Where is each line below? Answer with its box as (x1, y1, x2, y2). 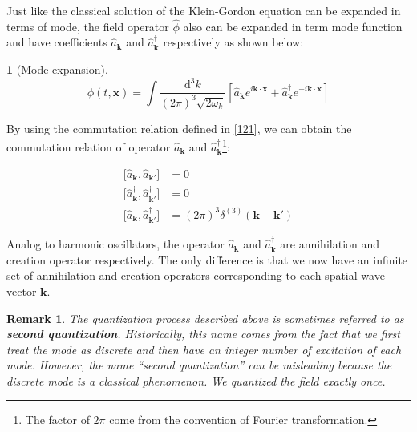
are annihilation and (280, 236, 380, 252)
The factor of (25, 411, 90, 428)
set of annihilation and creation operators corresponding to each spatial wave (6, 267, 385, 284)
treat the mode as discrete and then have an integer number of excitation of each (6, 341, 402, 357)
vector (6, 282, 37, 299)
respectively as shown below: (163, 34, 304, 50)
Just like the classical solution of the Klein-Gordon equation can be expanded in (6, 2, 401, 18)
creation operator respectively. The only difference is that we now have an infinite (6, 251, 408, 268)
